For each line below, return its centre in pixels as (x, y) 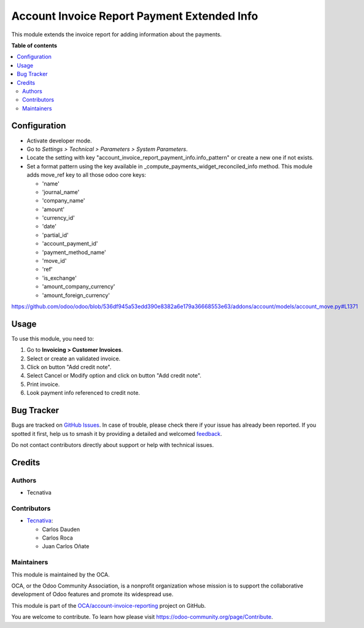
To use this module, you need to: (53, 338)
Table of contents (34, 45)
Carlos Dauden (61, 529)
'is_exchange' (59, 278)
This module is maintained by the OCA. (60, 575)
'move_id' (54, 261)
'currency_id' (58, 218)
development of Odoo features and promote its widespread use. (92, 594)
